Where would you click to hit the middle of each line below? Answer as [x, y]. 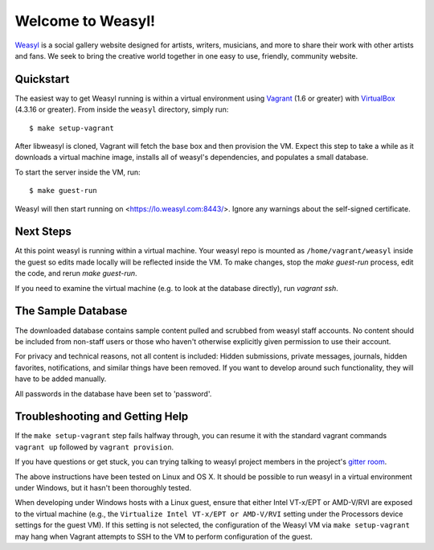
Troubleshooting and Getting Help [102, 417]
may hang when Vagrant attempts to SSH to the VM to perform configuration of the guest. [164, 536]
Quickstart [42, 79]
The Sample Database [71, 311]
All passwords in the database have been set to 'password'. [113, 393]
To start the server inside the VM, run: [78, 172]
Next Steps [43, 232]
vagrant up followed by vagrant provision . [94, 447]
